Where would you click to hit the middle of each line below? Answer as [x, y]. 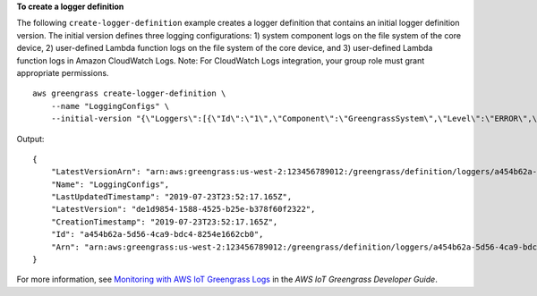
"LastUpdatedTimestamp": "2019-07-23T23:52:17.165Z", [171, 197]
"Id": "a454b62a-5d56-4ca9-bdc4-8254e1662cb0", [157, 234]
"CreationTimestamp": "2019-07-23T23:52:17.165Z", [164, 222]
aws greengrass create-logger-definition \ [129, 93]
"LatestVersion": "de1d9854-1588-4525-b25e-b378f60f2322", [183, 209]
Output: [30, 139]
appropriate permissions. [63, 72]
